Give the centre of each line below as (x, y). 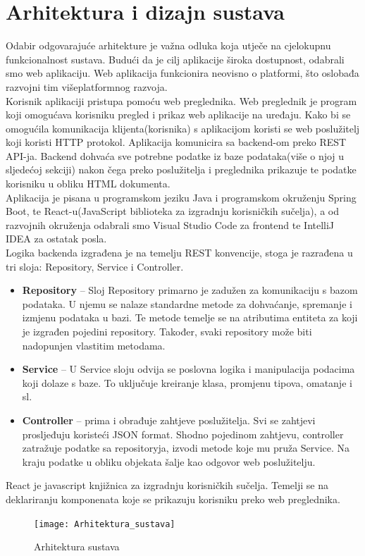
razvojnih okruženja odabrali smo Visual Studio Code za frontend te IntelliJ (170, 224)
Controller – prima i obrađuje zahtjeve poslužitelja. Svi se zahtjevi (169, 420)
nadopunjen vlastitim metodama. (94, 345)
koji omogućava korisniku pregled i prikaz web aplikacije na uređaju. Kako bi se (178, 115)
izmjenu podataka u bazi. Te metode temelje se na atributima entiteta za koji (190, 317)
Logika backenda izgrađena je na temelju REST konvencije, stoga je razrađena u (179, 253)
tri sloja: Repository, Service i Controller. (95, 266)
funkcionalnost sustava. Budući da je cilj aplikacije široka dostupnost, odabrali (175, 59)
